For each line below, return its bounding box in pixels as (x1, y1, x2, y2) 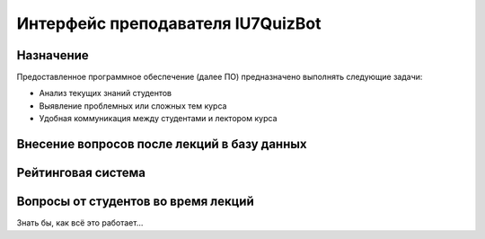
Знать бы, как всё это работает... (16, 217, 144, 228)
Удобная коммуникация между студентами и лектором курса (39, 113, 278, 124)
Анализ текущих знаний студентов (39, 88, 172, 99)
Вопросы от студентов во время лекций (16, 194, 255, 209)
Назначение (16, 48, 89, 63)
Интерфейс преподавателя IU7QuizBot (16, 13, 322, 33)
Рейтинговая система (16, 165, 146, 181)
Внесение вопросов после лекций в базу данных (16, 137, 307, 152)
